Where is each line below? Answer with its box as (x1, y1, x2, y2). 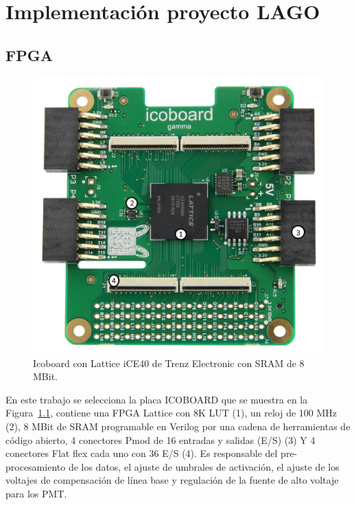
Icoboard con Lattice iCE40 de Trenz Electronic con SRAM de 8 (33, 355, 305, 370)
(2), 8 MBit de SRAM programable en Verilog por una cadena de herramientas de (5, 419, 351, 434)
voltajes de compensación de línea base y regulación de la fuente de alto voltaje (5, 473, 339, 487)
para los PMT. (5, 486, 67, 500)
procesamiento (5, 459, 66, 473)
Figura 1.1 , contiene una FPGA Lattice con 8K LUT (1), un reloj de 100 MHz (5, 406, 337, 420)
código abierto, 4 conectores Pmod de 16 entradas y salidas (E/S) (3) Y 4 (5, 432, 316, 447)
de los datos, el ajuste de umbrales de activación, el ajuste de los (68, 459, 340, 473)
